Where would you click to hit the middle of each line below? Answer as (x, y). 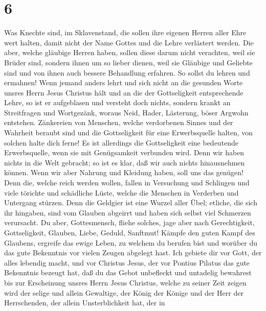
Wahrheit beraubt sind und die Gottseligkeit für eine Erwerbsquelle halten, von (129, 133)
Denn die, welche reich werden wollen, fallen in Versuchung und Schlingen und (127, 183)
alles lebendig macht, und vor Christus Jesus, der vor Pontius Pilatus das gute (127, 262)
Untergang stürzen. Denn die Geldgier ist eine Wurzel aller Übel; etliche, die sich (131, 202)
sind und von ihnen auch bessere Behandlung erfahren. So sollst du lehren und (127, 72)
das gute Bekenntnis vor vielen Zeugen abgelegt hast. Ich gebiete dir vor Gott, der (133, 253)
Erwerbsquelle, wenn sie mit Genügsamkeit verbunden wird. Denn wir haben (124, 152)
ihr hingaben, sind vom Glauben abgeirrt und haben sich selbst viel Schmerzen (128, 212)
